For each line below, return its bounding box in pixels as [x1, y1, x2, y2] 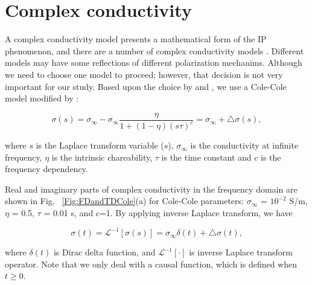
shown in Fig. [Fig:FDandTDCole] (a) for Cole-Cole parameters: [5, 194, 244, 207]
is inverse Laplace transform [189, 246, 293, 258]
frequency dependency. [5, 162, 88, 175]
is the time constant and [161, 150, 252, 163]
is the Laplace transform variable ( [36, 139, 164, 152]
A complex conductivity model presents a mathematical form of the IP [5, 33, 267, 45]
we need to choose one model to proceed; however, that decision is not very [5, 68, 283, 80]
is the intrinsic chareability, [51, 150, 153, 163]
